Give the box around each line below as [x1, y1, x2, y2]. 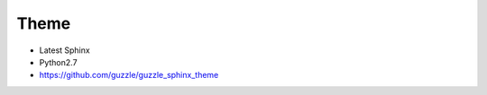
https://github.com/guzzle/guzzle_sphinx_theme [39, 70, 219, 81]
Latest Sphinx [39, 45, 90, 56]
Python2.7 [39, 56, 78, 67]
